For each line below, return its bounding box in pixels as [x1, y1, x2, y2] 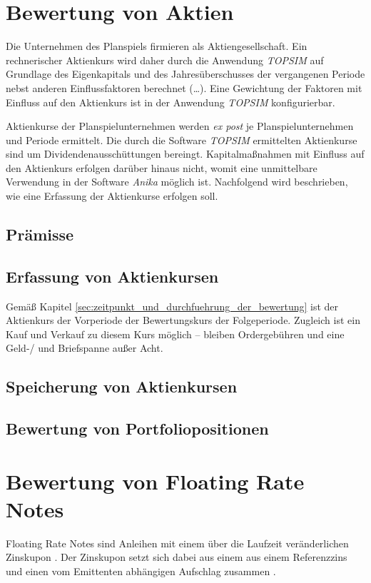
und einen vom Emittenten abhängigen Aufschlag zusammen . [6, 564, 276, 579]
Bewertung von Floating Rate [6, 466, 305, 495]
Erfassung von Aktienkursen [6, 265, 219, 287]
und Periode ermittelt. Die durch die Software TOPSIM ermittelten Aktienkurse [6, 132, 357, 147]
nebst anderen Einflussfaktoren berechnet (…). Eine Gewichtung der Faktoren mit [6, 80, 362, 95]
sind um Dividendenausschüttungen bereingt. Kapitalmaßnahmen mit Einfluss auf [6, 146, 365, 161]
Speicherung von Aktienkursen [6, 375, 238, 397]
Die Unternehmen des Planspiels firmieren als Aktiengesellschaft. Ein [6, 39, 308, 54]
